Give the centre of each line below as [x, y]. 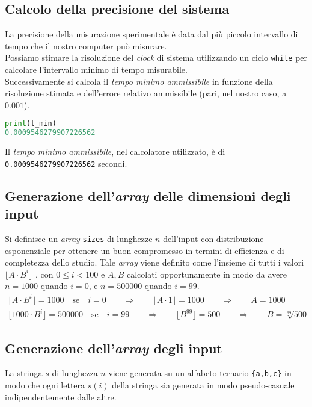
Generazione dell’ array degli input [114, 348]
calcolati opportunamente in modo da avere [207, 274]
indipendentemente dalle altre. [61, 396]
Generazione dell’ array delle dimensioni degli [148, 195]
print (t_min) [31, 124]
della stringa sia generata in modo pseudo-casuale [203, 384]
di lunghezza [75, 373]
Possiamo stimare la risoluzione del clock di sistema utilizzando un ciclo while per [156, 57]
